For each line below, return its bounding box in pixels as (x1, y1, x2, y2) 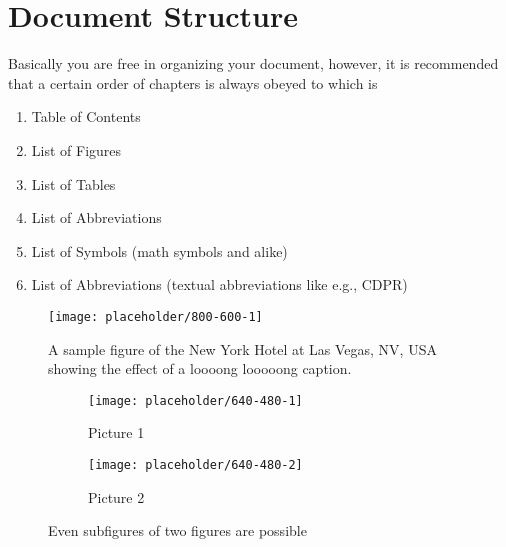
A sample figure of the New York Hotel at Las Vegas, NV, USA (48, 338, 437, 359)
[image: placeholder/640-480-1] (88, 393, 303, 408)
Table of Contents (31, 106, 141, 127)
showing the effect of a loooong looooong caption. (48, 358, 352, 379)
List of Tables (31, 173, 116, 194)
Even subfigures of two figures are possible (48, 520, 307, 541)
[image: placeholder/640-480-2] (88, 457, 303, 472)
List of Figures (31, 139, 122, 160)
